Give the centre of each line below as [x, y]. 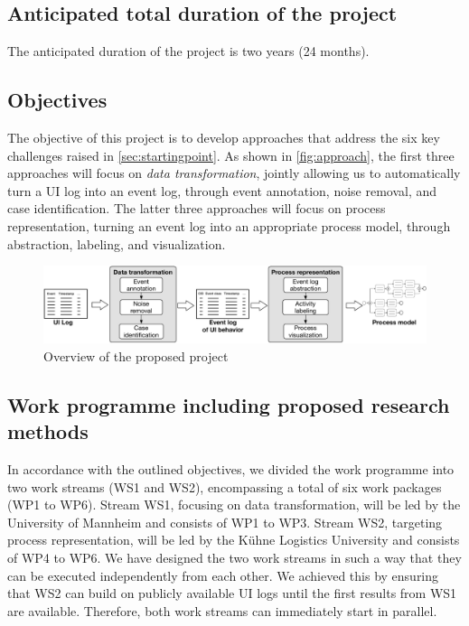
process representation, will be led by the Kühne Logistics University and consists [234, 540]
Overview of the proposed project [136, 355]
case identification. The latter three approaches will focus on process [197, 208]
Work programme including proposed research [229, 404]
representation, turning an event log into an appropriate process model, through [229, 225]
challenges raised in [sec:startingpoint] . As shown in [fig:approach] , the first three [231, 155]
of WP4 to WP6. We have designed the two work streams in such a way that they [234, 558]
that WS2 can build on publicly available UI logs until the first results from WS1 [232, 593]
